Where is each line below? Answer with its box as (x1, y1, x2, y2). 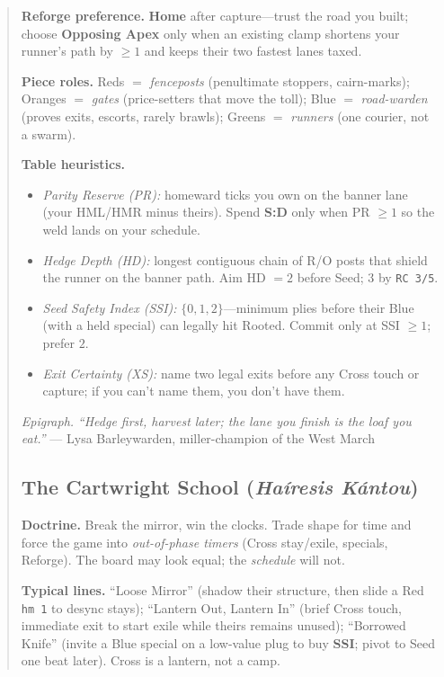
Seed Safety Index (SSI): (42, 298, 177, 316)
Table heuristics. (21, 155, 126, 174)
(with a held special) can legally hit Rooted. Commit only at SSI (42, 316, 400, 334)
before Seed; (297, 268, 364, 287)
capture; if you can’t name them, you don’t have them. (42, 381, 345, 400)
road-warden (360, 89, 428, 108)
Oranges (21, 89, 67, 108)
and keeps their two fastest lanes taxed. (144, 41, 362, 60)
